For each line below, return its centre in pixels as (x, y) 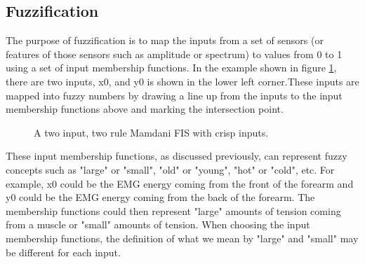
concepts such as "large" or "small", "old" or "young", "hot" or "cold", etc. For (170, 169)
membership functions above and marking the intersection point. (145, 109)
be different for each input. (63, 252)
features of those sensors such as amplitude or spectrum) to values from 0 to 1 (174, 54)
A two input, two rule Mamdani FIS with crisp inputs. (151, 132)
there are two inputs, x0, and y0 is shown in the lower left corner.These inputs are (182, 81)
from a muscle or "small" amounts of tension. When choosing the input (158, 224)
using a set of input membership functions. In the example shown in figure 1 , (171, 68)
